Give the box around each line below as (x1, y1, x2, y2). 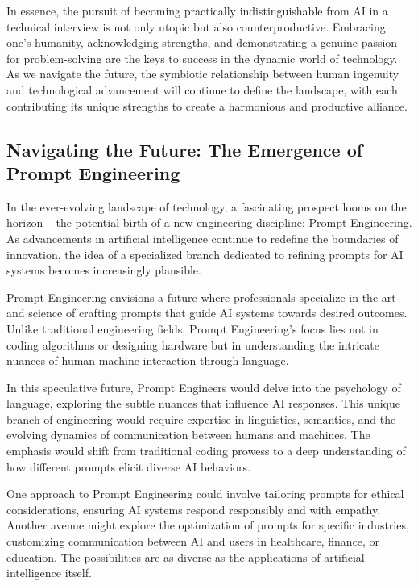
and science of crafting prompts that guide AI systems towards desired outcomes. (6, 304, 408, 321)
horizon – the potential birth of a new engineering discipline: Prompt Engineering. (6, 214, 412, 231)
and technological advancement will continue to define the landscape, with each (6, 81, 398, 98)
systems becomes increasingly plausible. (6, 262, 201, 278)
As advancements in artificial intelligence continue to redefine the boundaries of (6, 229, 399, 246)
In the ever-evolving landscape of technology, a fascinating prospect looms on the (6, 198, 407, 215)
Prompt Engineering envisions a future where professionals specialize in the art (6, 288, 396, 305)
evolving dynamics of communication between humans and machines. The (6, 426, 370, 443)
